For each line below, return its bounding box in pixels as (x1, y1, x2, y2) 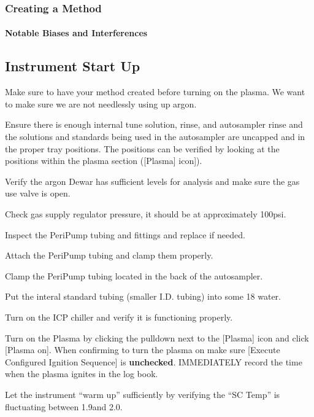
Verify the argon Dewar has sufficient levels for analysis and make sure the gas (5, 174, 300, 187)
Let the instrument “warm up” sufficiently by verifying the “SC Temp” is (5, 388, 280, 400)
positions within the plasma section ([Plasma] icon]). (5, 154, 202, 167)
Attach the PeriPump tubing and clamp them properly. (5, 249, 213, 262)
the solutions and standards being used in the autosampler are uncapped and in (5, 130, 305, 143)
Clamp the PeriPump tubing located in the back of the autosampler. (5, 269, 263, 282)
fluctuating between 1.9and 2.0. (5, 400, 123, 413)
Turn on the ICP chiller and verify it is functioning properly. (5, 310, 233, 323)
